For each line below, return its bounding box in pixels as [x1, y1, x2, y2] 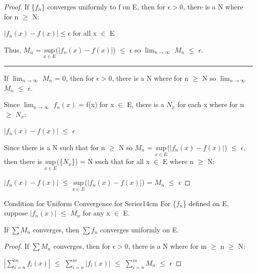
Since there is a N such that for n [4, 142, 105, 152]
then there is [4, 156, 43, 166]
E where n [163, 156, 194, 166]
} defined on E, [183, 198, 229, 208]
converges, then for [53, 241, 111, 251]
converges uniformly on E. [100, 224, 179, 234]
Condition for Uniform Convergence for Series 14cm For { [4, 198, 176, 208]
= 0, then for [54, 73, 94, 83]
